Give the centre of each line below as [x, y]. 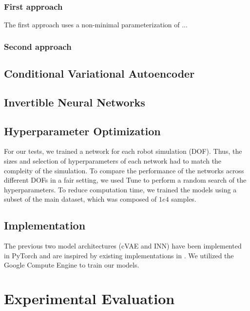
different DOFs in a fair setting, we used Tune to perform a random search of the [125, 180]
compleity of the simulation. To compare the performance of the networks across [124, 170]
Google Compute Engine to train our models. [72, 265]
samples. [184, 199]
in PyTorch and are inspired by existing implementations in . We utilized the [119, 255]
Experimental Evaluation [89, 299]
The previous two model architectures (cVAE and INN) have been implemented [123, 246]
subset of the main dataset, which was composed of [80, 199]
